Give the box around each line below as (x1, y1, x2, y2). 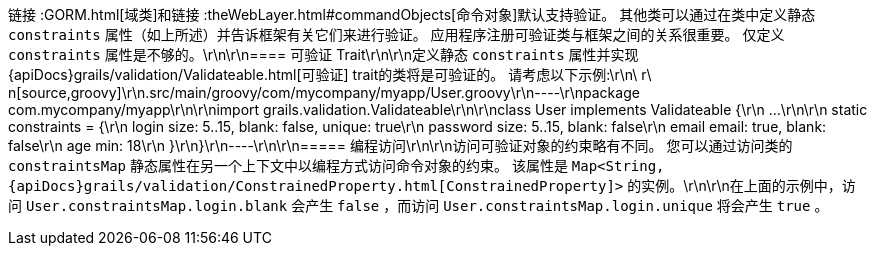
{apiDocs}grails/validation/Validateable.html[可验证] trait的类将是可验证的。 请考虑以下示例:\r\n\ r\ (8, 66, 652, 83)
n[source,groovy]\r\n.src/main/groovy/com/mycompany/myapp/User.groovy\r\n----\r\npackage (8, 84, 640, 101)
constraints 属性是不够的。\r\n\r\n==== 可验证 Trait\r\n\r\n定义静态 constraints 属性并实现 (8, 46, 639, 63)
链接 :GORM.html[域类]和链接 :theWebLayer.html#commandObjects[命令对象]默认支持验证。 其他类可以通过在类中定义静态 (8, 6, 816, 23)
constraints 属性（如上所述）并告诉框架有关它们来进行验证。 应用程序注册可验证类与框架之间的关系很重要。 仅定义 (8, 26, 785, 43)
